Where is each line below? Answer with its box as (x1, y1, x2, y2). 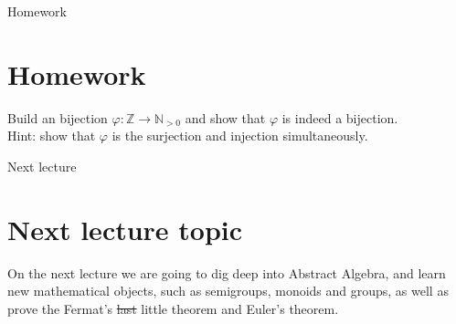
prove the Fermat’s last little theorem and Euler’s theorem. (7, 298, 339, 318)
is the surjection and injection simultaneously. (111, 126, 368, 145)
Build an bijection (7, 108, 108, 127)
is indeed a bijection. (281, 108, 398, 127)
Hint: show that (7, 126, 96, 145)
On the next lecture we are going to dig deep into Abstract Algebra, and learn (7, 263, 446, 282)
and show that (185, 108, 266, 127)
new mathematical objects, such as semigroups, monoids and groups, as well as (7, 281, 449, 300)
